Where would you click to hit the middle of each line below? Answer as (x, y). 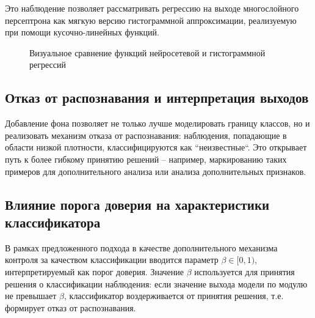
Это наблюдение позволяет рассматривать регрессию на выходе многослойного (152, 8)
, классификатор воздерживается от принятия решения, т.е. (174, 296)
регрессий (48, 65)
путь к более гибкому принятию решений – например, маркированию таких (146, 159)
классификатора (53, 222)
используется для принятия (244, 271)
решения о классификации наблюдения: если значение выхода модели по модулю (156, 283)
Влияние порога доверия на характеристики (137, 204)
